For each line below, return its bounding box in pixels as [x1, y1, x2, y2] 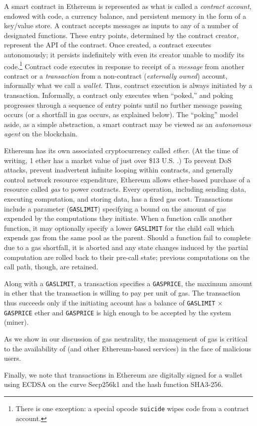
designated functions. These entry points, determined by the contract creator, [4, 30, 239, 40]
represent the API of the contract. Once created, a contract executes [4, 40, 212, 50]
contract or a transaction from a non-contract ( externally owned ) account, [4, 70, 228, 81]
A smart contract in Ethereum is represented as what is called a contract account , [4, 1, 252, 11]
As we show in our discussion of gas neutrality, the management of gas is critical [4, 333, 248, 343]
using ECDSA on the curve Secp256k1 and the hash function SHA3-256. [4, 379, 223, 389]
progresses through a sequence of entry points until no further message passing [4, 99, 242, 110]
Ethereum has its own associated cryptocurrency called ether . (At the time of [4, 145, 238, 155]
